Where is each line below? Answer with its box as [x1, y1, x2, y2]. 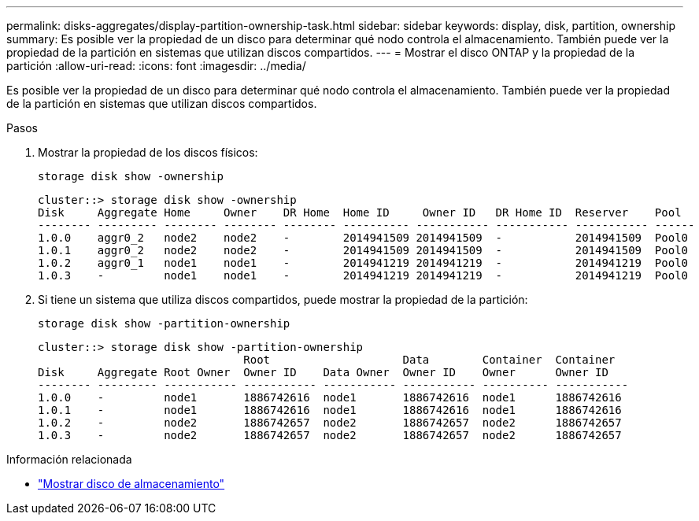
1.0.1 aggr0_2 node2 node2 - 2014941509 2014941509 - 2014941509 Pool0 [38, 244, 689, 257]
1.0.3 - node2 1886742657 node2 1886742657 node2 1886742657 [38, 429, 622, 442]
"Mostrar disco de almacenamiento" [38, 477, 225, 490]
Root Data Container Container [243, 353, 616, 366]
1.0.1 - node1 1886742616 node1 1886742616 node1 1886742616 [38, 404, 622, 416]
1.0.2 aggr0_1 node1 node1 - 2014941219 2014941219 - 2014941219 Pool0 [38, 257, 689, 269]
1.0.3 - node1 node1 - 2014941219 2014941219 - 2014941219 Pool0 [38, 269, 689, 282]
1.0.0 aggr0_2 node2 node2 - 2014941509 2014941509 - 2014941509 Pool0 [38, 231, 689, 244]
